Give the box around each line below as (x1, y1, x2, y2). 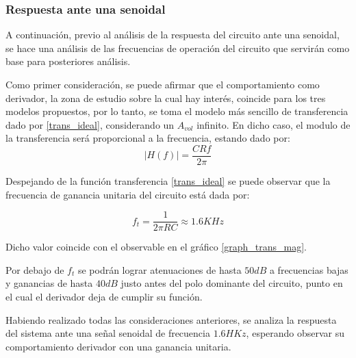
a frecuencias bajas (269, 262, 348, 277)
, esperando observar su (246, 326, 345, 340)
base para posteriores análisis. (5, 54, 131, 68)
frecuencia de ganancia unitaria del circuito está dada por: (5, 187, 250, 201)
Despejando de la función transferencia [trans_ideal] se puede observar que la (5, 174, 331, 188)
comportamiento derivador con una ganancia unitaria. (5, 339, 231, 353)
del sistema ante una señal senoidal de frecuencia (5, 326, 210, 340)
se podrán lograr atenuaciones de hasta (77, 262, 242, 277)
